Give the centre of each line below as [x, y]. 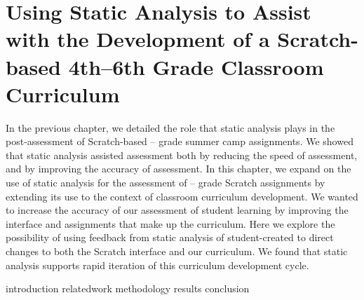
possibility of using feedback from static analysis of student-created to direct [170, 237]
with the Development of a [138, 39]
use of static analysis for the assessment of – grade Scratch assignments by [166, 183]
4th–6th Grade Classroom [196, 66]
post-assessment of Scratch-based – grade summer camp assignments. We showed [180, 141]
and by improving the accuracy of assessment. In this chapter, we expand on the [178, 169]
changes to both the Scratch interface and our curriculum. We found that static [177, 251]
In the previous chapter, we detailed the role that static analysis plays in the [170, 127]
